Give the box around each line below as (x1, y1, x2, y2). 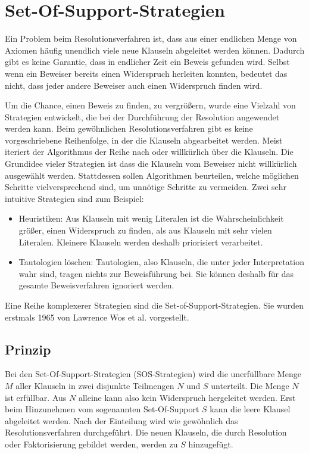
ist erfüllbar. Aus (5, 391, 67, 403)
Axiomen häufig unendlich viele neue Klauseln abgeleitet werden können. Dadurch (5, 43, 305, 56)
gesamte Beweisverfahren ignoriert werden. (18, 279, 174, 291)
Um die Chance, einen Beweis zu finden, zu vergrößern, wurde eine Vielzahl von (5, 99, 296, 111)
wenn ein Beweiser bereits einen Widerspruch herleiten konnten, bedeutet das (5, 67, 288, 79)
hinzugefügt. (188, 437, 233, 450)
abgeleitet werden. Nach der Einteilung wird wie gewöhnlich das (5, 414, 238, 427)
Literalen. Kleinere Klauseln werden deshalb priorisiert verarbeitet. (18, 235, 263, 248)
